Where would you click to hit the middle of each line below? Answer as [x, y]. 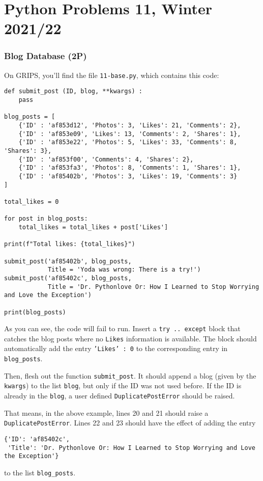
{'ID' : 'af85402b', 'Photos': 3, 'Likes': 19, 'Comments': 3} [128, 176]
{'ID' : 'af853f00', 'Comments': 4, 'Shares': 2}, [106, 159]
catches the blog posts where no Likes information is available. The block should [130, 338]
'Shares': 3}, [28, 151]
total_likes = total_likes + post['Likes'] [93, 227]
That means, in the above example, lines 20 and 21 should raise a [106, 412]
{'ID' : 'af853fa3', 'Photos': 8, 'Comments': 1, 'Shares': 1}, [130, 168]
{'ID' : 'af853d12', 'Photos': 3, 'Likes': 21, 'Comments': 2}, [130, 126]
